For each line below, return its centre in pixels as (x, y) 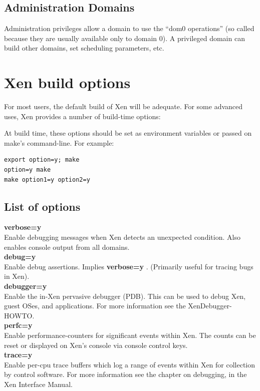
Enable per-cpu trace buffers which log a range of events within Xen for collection (130, 364)
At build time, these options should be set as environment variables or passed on (128, 133)
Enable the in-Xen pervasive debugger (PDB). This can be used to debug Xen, (125, 296)
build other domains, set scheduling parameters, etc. (84, 48)
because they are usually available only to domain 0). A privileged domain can (124, 38)
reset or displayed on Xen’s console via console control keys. (96, 345)
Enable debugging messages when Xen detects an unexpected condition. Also (122, 237)
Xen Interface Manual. (38, 384)
